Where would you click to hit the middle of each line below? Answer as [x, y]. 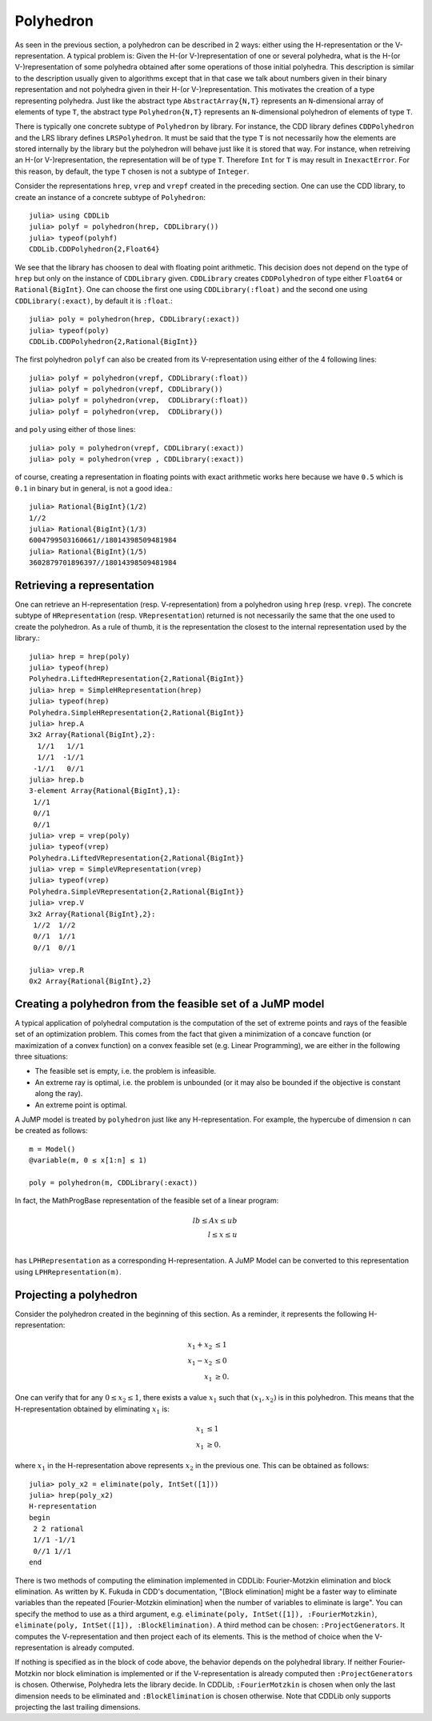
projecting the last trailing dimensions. [78, 1707]
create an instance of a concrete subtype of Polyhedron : [110, 197]
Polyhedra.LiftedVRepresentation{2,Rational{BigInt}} [136, 858]
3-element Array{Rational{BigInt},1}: [105, 791]
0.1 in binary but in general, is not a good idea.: [94, 488]
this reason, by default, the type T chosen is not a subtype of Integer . [132, 171]
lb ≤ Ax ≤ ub [215, 1221]
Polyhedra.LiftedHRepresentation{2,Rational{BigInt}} [136, 679]
